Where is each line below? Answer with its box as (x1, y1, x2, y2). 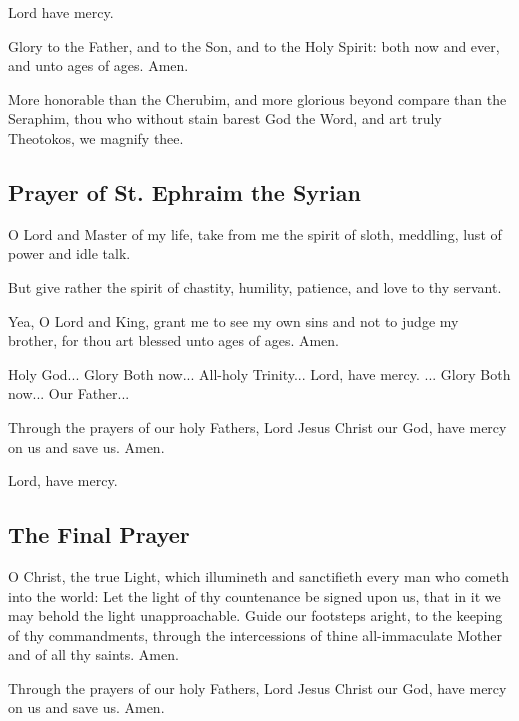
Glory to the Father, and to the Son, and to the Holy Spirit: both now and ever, (8, 35, 500, 56)
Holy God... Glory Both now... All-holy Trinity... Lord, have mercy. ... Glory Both (8, 363, 511, 384)
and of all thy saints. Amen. (8, 644, 179, 665)
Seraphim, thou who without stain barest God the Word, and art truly (8, 108, 442, 129)
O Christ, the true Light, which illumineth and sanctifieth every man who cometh (8, 565, 509, 586)
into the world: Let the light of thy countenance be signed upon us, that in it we (8, 585, 501, 606)
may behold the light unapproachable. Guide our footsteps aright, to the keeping (8, 605, 503, 626)
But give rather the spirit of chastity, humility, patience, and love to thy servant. (8, 276, 502, 297)
